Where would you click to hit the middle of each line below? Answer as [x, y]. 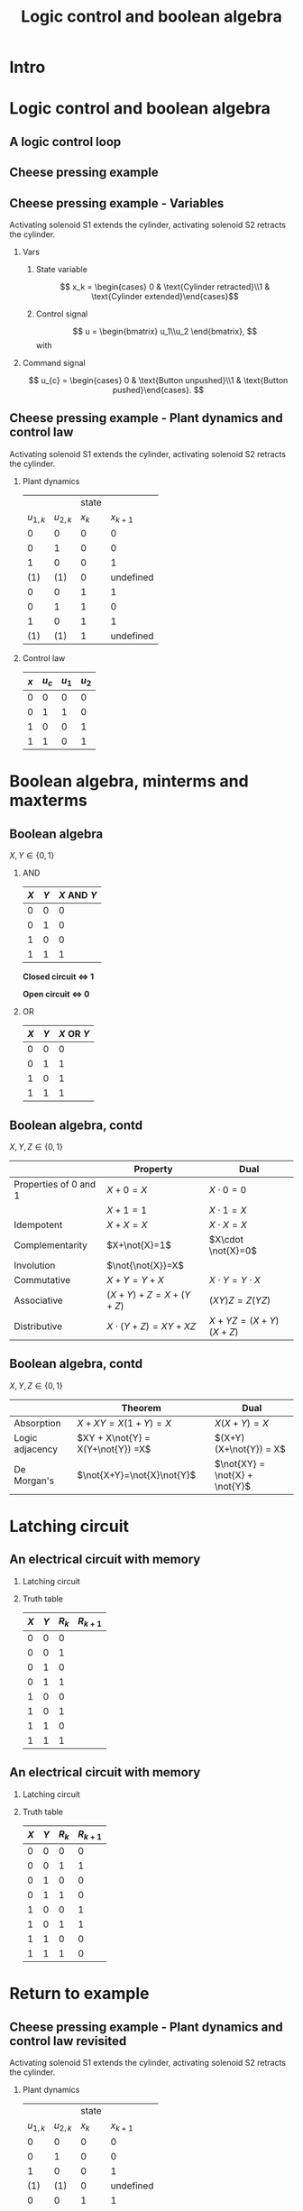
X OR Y [74, 1034]
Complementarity [50, 1244]
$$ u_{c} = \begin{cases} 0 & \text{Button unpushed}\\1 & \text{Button [158, 380]
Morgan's [34, 1481]
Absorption [37, 1423]
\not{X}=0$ [233, 1251]
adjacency [36, 1449]
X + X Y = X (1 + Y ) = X [124, 1423]
